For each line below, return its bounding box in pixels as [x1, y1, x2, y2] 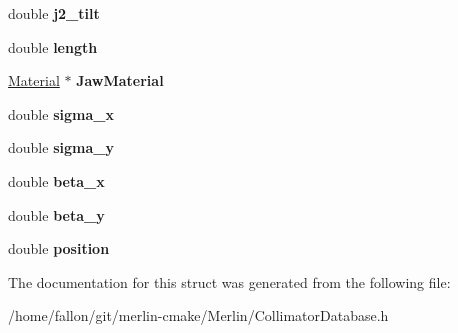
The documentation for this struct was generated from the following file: [8, 271, 451, 292]
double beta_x [8, 170, 105, 191]
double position [8, 238, 110, 259]
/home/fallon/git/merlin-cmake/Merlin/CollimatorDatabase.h [8, 305, 389, 326]
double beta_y [8, 204, 105, 225]
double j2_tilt [8, 3, 100, 23]
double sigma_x [8, 103, 114, 124]
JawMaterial [76, 70, 164, 91]
